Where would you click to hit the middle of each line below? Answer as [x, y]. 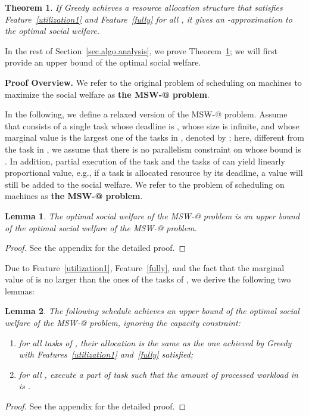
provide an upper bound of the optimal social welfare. [103, 62]
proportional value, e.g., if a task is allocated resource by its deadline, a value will [154, 173]
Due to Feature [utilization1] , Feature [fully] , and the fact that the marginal [145, 267]
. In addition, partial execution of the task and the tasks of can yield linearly [145, 161]
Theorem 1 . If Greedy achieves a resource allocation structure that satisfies [144, 7]
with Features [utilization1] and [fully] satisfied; [106, 354]
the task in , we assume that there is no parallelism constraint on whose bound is [153, 149]
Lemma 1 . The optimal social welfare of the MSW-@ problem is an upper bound [152, 215]
